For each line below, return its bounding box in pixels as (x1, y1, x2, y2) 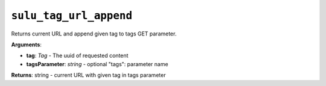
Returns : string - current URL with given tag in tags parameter (11, 72, 166, 79)
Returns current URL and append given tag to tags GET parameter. (11, 30, 177, 37)
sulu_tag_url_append (11, 9, 133, 22)
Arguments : (11, 41, 42, 48)
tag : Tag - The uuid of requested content (26, 52, 129, 60)
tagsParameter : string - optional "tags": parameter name (26, 60, 168, 67)
